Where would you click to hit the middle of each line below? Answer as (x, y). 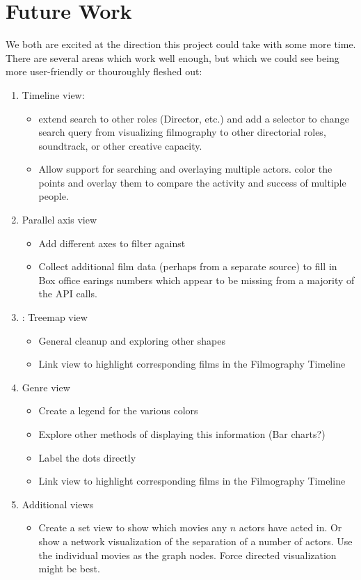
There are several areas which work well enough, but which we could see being (173, 57)
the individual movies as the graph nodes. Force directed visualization (187, 555)
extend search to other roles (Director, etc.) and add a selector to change (194, 118)
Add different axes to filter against (112, 243)
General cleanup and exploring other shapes (132, 340)
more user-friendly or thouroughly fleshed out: (104, 71)
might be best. (69, 569)
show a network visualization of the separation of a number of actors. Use (195, 541)
